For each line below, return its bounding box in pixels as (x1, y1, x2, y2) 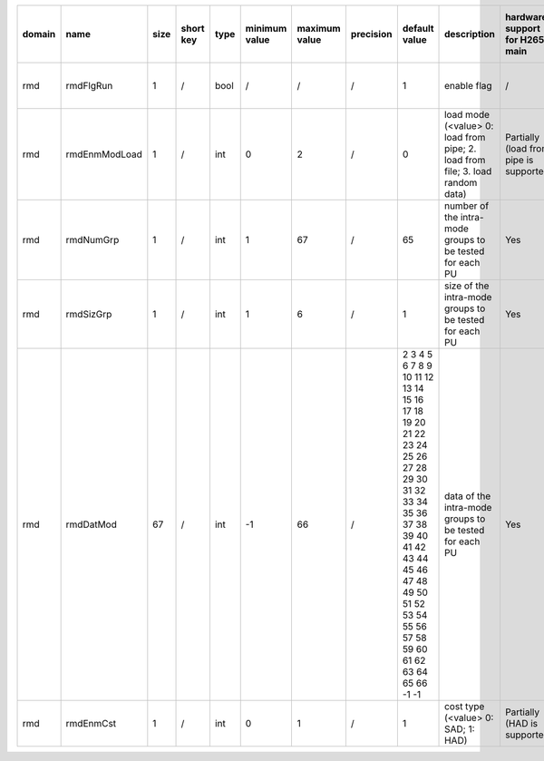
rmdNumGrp (65, 234, 120, 246)
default (402, 23, 434, 34)
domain (22, 28, 56, 40)
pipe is (504, 154, 534, 166)
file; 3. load (444, 165, 492, 177)
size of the (444, 279, 490, 292)
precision (350, 28, 393, 40)
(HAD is (504, 717, 539, 729)
